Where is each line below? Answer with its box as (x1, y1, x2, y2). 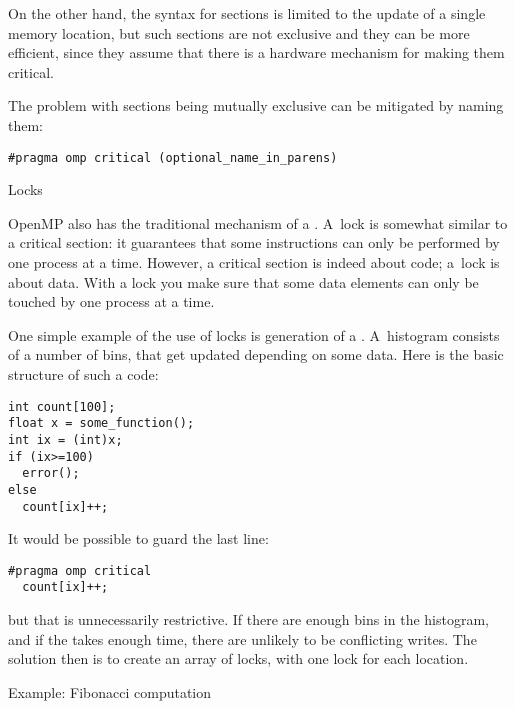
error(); (22, 466, 80, 481)
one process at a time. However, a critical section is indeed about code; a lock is (8, 252, 500, 272)
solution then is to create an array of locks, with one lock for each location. (8, 648, 469, 669)
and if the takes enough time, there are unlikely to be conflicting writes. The (8, 628, 477, 649)
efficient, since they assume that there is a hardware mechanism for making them (8, 42, 505, 63)
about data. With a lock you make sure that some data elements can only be (8, 271, 479, 292)
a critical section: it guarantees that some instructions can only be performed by (8, 232, 500, 253)
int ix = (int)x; (8, 432, 123, 447)
